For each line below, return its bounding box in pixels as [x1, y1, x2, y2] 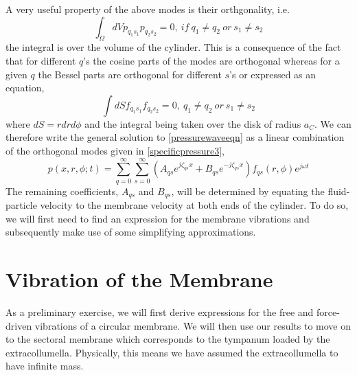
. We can [314, 116, 352, 130]
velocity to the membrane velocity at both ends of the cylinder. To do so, [40, 198, 349, 212]
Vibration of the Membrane [5, 265, 273, 293]
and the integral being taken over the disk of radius [84, 116, 301, 130]
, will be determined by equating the [171, 183, 325, 198]
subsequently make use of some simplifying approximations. [5, 225, 256, 239]
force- [316, 305, 340, 319]
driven [5, 318, 32, 332]
